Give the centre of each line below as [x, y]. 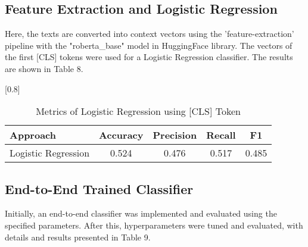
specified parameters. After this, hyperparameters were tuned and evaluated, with [154, 225]
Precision [175, 135]
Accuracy [121, 135]
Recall [221, 135]
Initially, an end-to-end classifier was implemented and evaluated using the [141, 213]
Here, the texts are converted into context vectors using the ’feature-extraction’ [150, 34]
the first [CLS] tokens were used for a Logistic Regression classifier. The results [149, 57]
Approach [33, 135]
